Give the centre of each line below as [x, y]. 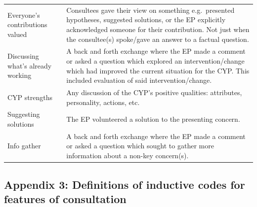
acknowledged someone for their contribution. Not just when [158, 29]
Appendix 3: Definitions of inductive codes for [125, 184]
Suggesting [24, 114]
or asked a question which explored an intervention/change [155, 60]
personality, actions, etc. [103, 102]
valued [17, 34]
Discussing [23, 56]
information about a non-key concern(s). [128, 155]
